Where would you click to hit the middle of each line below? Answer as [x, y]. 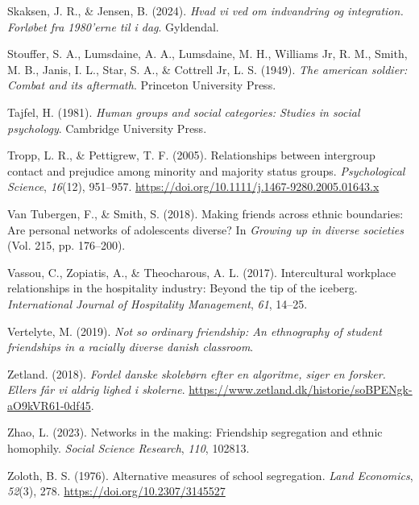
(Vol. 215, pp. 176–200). [66, 245]
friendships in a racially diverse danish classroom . [131, 347]
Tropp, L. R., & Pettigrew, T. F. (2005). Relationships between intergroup [191, 155]
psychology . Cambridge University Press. [107, 128]
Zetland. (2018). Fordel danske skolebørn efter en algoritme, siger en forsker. [197, 373]
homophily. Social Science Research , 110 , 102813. [129, 448]
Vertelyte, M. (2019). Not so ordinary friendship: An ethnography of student [195, 331]
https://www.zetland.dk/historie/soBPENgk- [301, 389]
